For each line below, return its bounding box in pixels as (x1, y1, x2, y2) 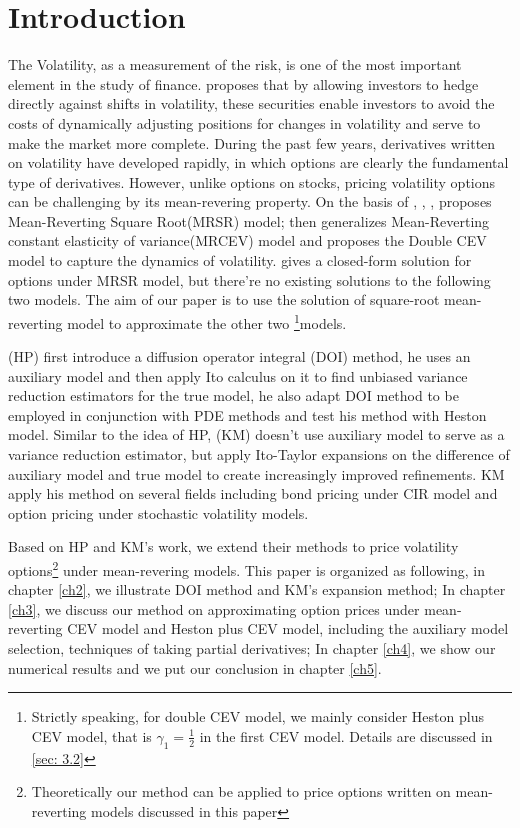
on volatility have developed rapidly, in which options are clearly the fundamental (8, 152, 509, 173)
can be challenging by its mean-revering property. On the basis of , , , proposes (8, 191, 492, 212)
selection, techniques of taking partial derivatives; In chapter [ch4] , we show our (8, 638, 496, 659)
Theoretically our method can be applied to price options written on (31, 781, 451, 802)
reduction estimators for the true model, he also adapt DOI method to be (8, 385, 459, 406)
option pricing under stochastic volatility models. (8, 502, 309, 523)
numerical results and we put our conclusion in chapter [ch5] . (8, 657, 382, 678)
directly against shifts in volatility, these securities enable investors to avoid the (8, 93, 495, 114)
